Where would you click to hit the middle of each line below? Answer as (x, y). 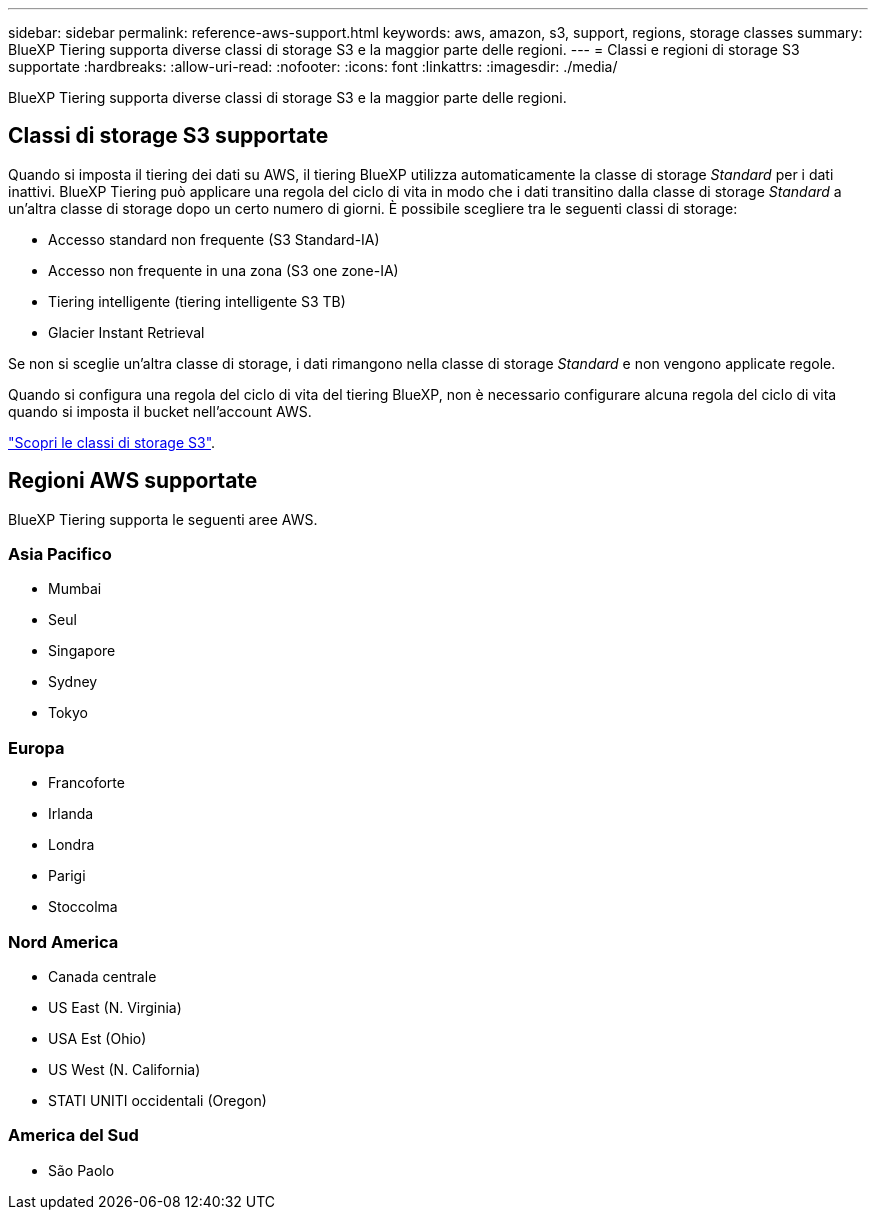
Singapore (82, 651)
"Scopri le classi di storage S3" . (112, 442)
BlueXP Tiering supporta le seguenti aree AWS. (163, 519)
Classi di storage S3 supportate (168, 136)
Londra (71, 845)
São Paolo (81, 1170)
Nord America (63, 941)
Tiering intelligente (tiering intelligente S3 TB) (197, 301)
